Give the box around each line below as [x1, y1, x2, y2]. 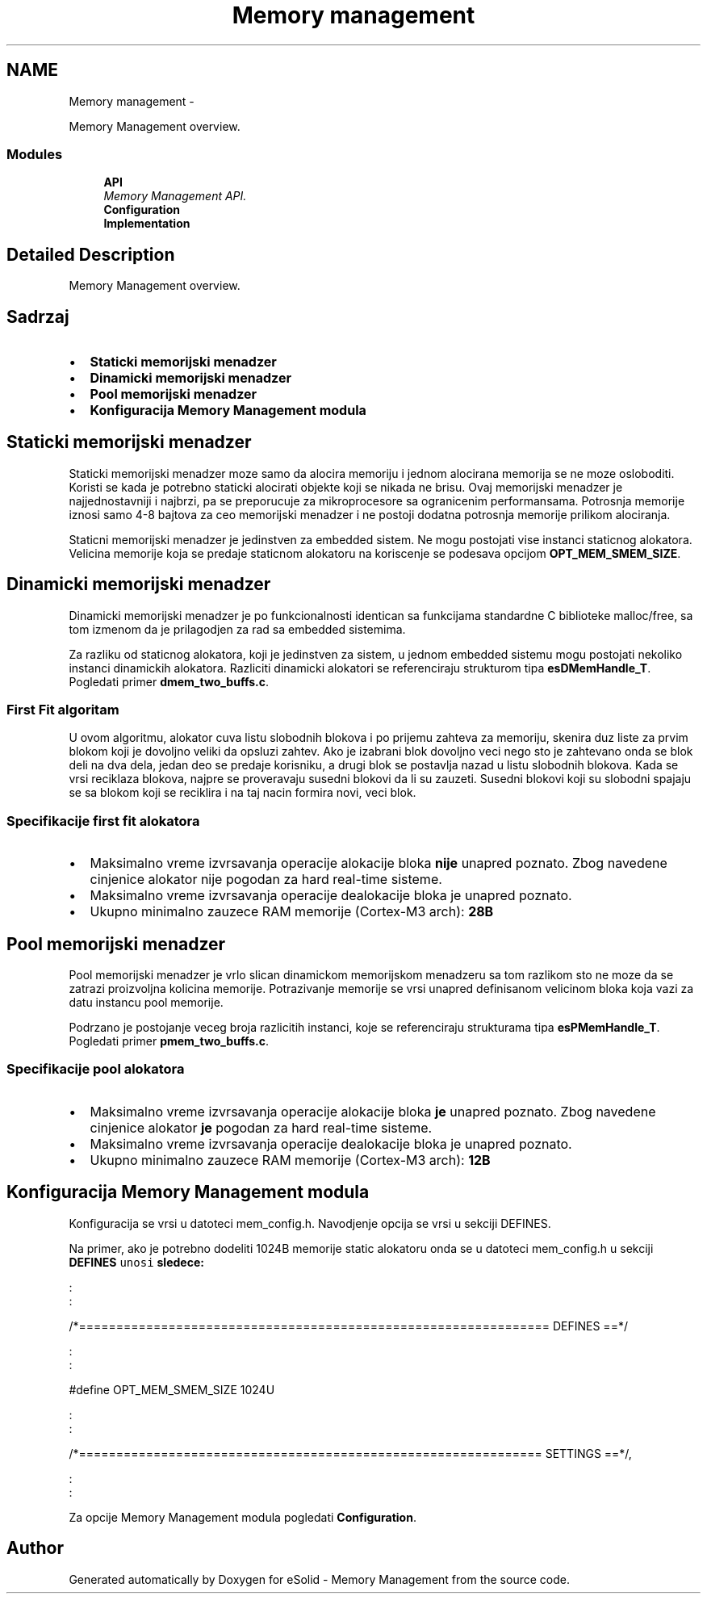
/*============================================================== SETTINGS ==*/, [69, 1446, 632, 1460]
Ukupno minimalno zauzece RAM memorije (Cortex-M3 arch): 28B [90, 903, 494, 920]
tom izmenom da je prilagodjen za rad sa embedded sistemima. [69, 622, 406, 636]
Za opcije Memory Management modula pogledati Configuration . [69, 1510, 416, 1524]
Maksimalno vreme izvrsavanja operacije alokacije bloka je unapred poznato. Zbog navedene [90, 1103, 656, 1120]
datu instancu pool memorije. [69, 995, 224, 1010]
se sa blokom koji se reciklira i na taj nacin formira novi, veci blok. [69, 785, 416, 800]
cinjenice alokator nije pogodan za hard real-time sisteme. [90, 871, 442, 888]
